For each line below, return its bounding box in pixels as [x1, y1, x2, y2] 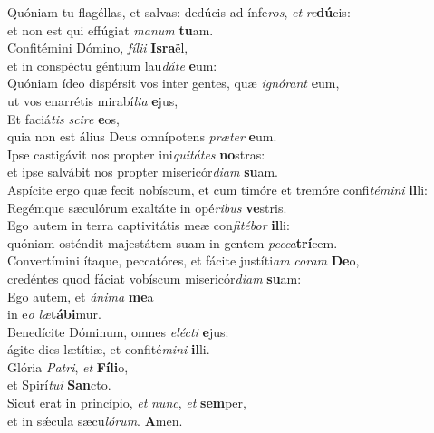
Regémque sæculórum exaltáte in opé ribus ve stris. [7, 197, 287, 216]
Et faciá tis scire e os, [7, 109, 120, 128]
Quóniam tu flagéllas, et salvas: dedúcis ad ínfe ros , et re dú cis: [7, 3, 351, 21]
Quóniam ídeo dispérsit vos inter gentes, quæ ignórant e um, [7, 73, 340, 92]
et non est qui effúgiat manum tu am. [7, 20, 214, 39]
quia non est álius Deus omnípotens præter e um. [7, 127, 277, 146]
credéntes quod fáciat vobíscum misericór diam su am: [7, 268, 302, 287]
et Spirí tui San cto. [7, 375, 111, 394]
